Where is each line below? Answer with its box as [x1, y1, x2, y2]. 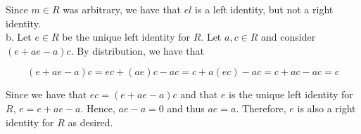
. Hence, [80, 100, 115, 115]
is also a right [297, 100, 356, 115]
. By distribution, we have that [70, 43, 204, 58]
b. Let [6, 29, 32, 44]
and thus [167, 100, 205, 115]
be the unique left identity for [62, 29, 191, 44]
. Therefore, [236, 100, 286, 115]
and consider [261, 29, 316, 44]
